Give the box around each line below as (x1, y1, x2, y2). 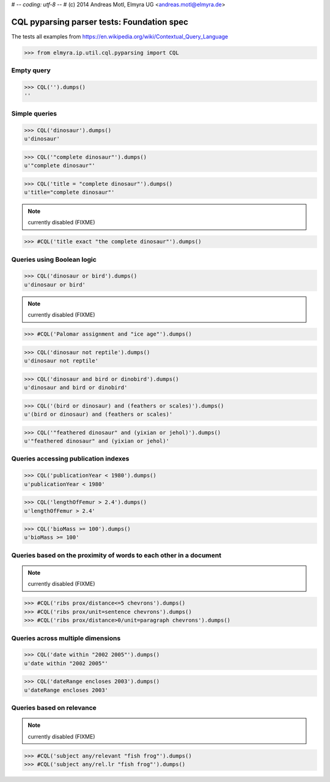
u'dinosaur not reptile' (24, 358, 99, 364)
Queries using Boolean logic (11, 255, 97, 264)
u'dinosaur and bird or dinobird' (24, 384, 128, 391)
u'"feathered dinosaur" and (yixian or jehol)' (24, 438, 169, 444)
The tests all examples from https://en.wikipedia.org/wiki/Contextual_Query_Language (11, 32, 229, 40)
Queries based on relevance (11, 704, 97, 712)
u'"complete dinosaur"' (24, 162, 96, 169)
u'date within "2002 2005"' (24, 660, 108, 666)
